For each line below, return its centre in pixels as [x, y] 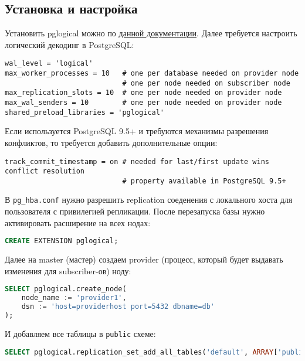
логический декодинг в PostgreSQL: [70, 44]
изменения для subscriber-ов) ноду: [68, 270]
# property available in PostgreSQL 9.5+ [204, 181]
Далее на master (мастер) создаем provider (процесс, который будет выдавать [144, 259]
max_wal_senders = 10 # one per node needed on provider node [143, 103]
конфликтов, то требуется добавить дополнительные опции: [111, 142]
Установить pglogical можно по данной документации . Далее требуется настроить [151, 33]
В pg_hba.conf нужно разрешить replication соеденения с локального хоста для [149, 200]
